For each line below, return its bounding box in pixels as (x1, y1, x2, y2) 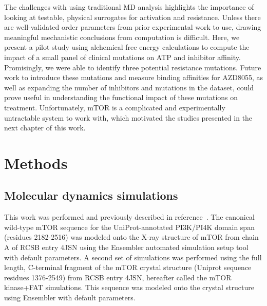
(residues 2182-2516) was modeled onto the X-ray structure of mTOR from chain (4, 232, 259, 242)
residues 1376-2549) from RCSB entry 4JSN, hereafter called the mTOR (4, 272, 232, 282)
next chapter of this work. (4, 122, 86, 133)
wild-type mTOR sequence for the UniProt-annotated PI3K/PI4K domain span (4, 221, 255, 232)
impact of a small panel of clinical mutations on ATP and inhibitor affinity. (4, 51, 241, 62)
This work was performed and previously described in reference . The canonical (4, 212, 255, 222)
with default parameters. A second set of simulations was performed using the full (4, 252, 262, 262)
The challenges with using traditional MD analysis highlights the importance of (4, 2, 254, 12)
